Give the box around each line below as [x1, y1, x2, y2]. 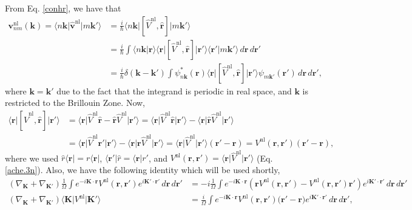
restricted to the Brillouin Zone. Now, [5, 96, 145, 109]
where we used [5, 151, 59, 164]
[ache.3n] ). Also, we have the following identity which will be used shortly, [5, 163, 280, 176]
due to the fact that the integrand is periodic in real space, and [56, 84, 292, 97]
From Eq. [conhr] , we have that [5, 2, 121, 14]
